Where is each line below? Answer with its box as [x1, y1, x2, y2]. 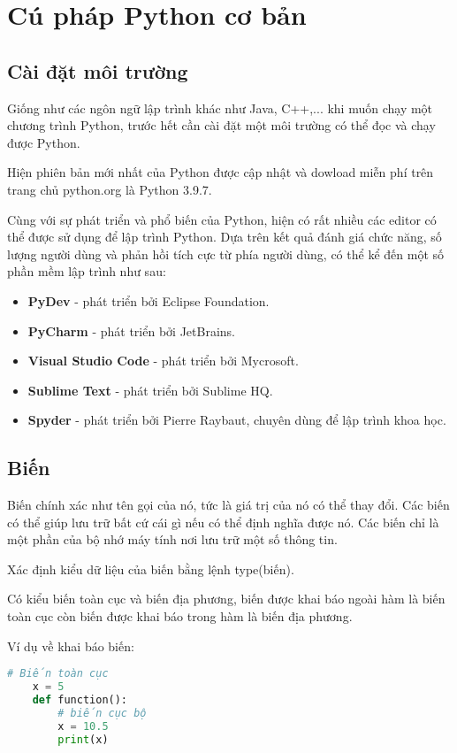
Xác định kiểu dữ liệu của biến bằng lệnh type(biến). [7, 559, 294, 578]
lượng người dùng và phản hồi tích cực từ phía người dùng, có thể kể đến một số [7, 244, 445, 263]
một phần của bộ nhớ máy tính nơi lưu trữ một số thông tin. [7, 530, 338, 549]
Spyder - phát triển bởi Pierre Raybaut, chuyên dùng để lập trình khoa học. [27, 411, 446, 429]
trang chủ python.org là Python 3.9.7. [7, 180, 212, 198]
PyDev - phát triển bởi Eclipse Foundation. [27, 291, 270, 310]
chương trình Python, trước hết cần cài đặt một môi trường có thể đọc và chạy [7, 116, 436, 134]
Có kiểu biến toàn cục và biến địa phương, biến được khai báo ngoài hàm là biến [7, 589, 446, 608]
